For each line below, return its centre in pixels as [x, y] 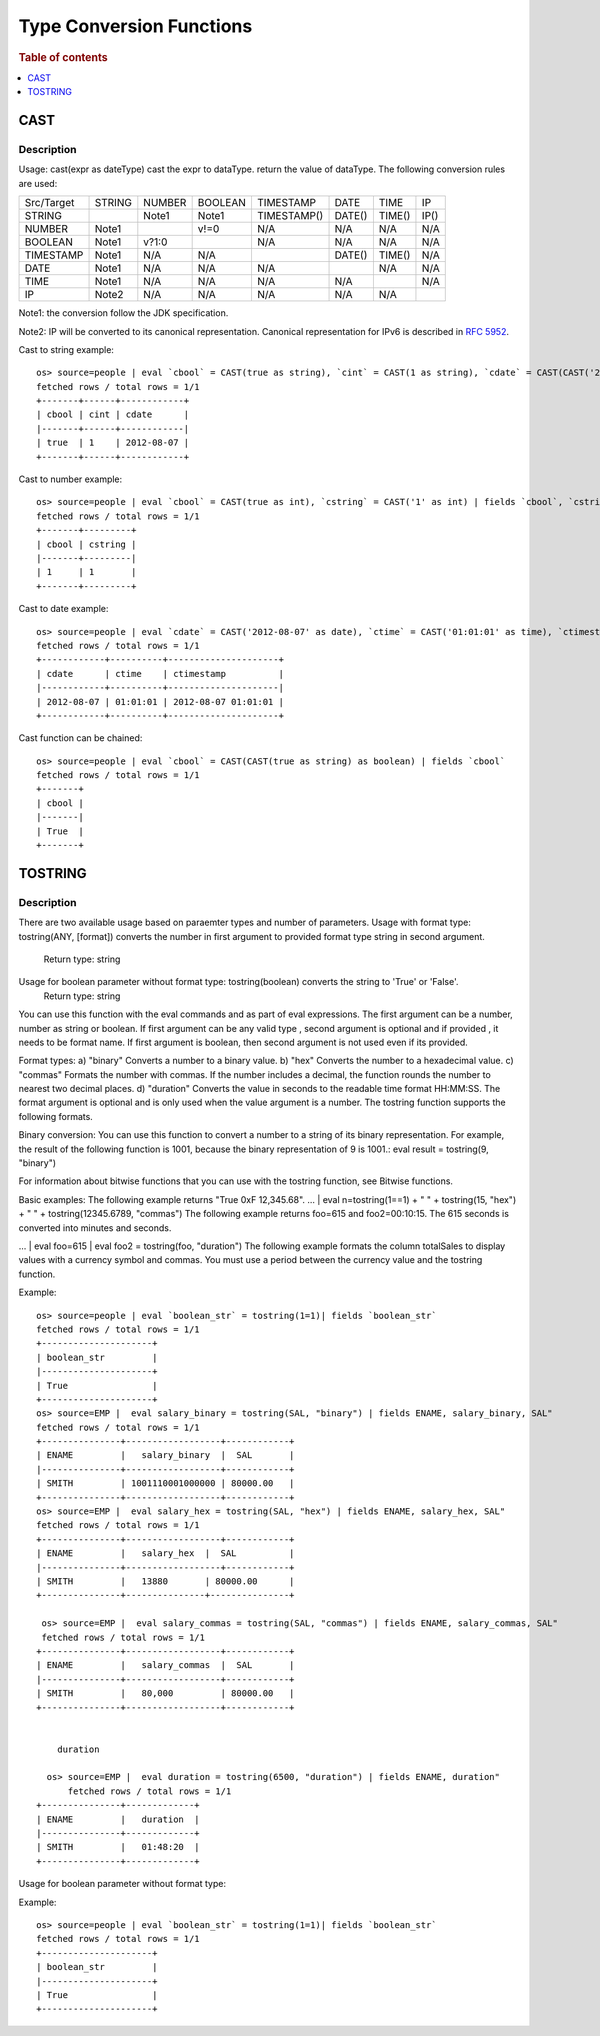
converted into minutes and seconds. [95, 1227]
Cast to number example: [70, 479]
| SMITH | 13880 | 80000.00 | [165, 1581]
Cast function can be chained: [80, 738]
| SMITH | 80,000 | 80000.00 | [165, 1693]
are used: [38, 183]
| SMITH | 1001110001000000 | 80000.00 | [165, 1483]
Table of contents [63, 57]
